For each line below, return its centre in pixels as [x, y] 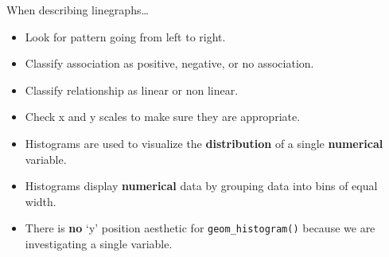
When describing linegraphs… [78, 10]
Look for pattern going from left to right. [125, 36]
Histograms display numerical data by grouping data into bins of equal [201, 186]
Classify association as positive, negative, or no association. [169, 63]
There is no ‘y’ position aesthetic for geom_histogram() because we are [200, 228]
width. [41, 201]
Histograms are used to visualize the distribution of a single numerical [204, 143]
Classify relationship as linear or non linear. [132, 90]
